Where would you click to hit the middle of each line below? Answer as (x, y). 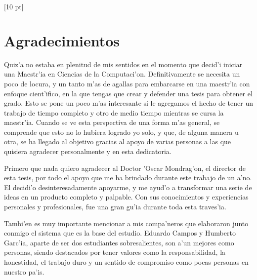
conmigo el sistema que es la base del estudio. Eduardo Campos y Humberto (120, 233)
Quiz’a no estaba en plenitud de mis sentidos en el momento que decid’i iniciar (123, 64)
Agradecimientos (62, 40)
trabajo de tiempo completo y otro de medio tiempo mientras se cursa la (114, 112)
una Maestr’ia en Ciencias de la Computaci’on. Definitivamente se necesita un (122, 74)
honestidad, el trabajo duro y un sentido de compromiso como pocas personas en (126, 262)
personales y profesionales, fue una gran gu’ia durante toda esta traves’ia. (115, 207)
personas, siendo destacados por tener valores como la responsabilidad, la (115, 252)
